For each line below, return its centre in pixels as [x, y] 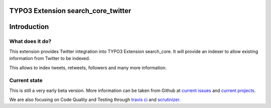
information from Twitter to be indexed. [50, 58]
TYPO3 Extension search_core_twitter [70, 11]
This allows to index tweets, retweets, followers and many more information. [88, 67]
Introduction [29, 27]
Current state [26, 80]
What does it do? [30, 41]
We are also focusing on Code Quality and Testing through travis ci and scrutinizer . [95, 99]
